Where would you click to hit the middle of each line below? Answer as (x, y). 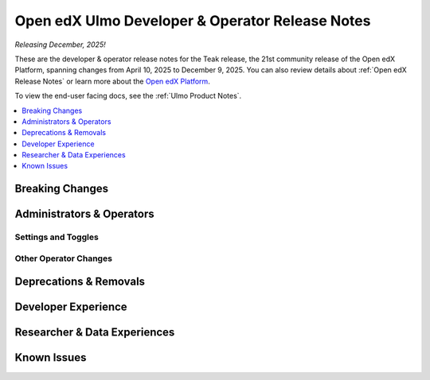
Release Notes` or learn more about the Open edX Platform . (112, 81)
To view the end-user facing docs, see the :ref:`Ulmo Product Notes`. (128, 96)
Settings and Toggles (57, 237)
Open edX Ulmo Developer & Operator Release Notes (193, 21)
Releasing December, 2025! (61, 45)
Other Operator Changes (64, 258)
